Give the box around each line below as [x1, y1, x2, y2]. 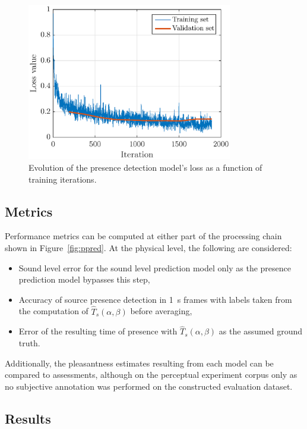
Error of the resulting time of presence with [18, 325, 178, 337]
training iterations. [29, 173, 97, 185]
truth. [18, 336, 40, 349]
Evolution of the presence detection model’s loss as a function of [29, 161, 262, 173]
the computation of [18, 305, 88, 317]
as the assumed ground [219, 325, 303, 337]
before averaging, [130, 305, 192, 317]
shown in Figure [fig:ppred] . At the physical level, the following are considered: [5, 241, 292, 253]
